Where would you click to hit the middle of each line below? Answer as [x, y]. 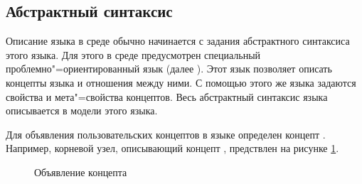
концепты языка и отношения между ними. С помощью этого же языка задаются [181, 82]
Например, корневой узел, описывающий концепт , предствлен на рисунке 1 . [172, 148]
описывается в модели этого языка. [82, 110]
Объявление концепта [81, 172]
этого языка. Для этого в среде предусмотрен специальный [133, 54]
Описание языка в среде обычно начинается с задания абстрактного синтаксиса [178, 41]
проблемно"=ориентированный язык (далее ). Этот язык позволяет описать [169, 69]
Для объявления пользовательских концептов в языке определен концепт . [166, 134]
